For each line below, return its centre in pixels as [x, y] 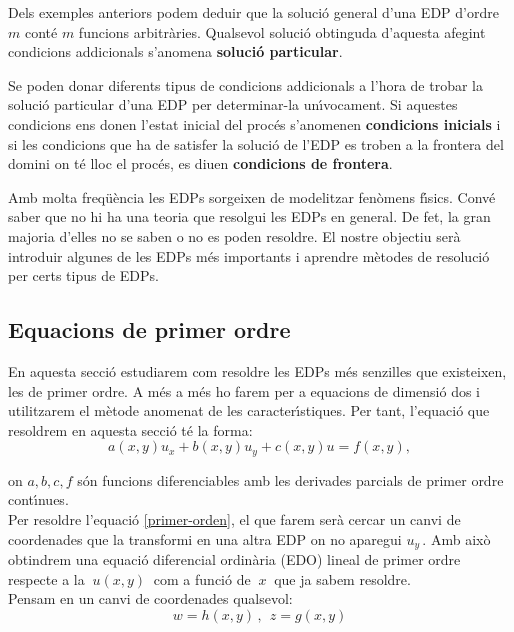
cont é [41, 31]
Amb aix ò [460, 538]
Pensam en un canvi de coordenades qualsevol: [150, 598]
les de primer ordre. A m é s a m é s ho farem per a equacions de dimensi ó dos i [244, 390]
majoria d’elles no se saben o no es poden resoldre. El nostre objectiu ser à [234, 235]
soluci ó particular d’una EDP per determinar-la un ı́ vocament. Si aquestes [233, 104]
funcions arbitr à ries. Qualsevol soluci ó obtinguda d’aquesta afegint [282, 31]
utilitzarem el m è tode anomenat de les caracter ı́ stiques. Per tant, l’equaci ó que [249, 410]
